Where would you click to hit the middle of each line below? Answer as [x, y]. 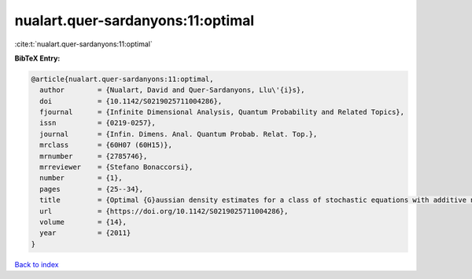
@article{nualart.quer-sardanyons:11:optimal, [122, 79]
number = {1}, [81, 178]
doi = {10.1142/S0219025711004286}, [131, 101]
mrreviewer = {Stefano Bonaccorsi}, [116, 167]
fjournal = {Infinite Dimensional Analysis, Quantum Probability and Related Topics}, [222, 112]
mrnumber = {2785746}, [94, 156]
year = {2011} [85, 233]
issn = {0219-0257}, [98, 123]
